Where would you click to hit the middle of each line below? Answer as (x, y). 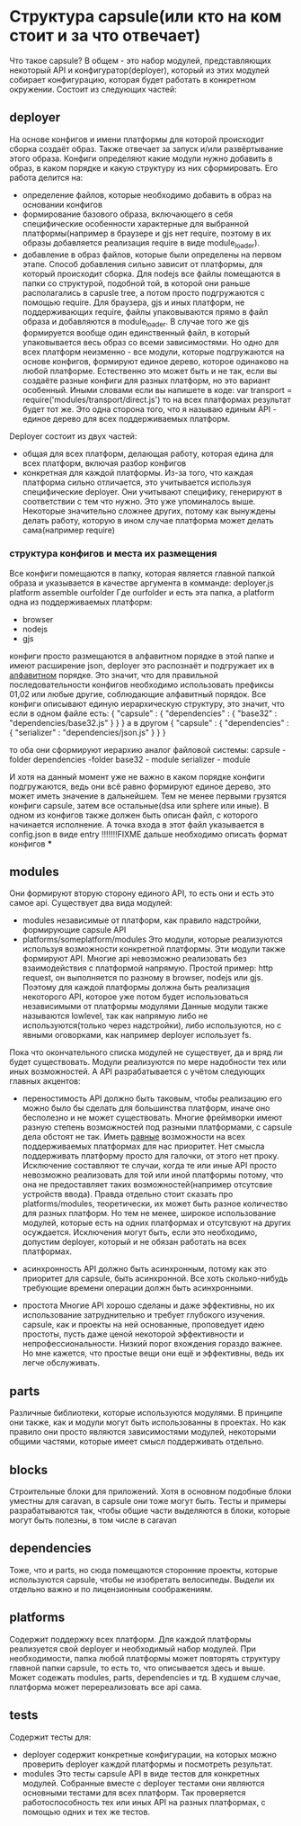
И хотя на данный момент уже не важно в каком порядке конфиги (137, 776)
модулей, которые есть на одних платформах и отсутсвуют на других (157, 1223)
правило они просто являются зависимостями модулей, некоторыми (143, 1432)
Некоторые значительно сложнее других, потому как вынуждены (149, 511)
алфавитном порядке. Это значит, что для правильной (114, 675)
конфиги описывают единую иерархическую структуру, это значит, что (147, 703)
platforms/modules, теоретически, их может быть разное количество (155, 1204)
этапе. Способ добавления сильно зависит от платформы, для (142, 264)
